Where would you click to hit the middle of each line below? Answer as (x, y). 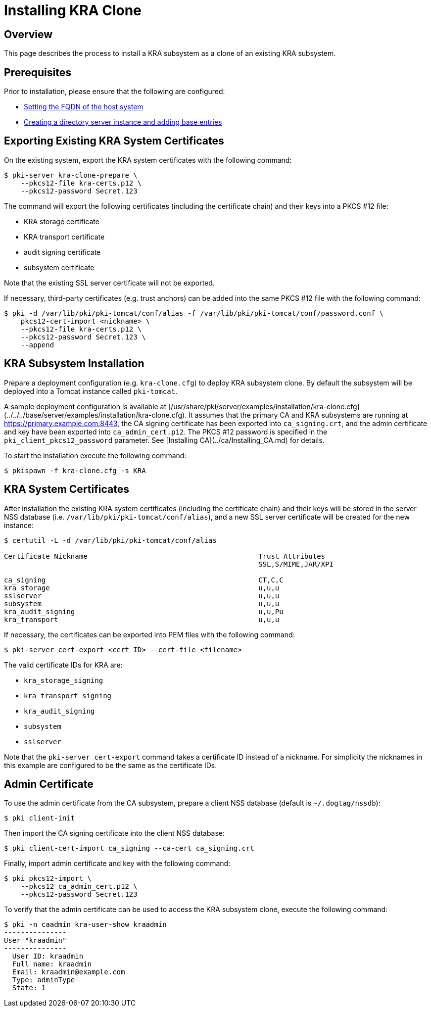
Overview (28, 34)
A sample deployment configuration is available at (85, 406)
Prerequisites (38, 72)
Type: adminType (44, 980)
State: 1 (29, 988)
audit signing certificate (62, 252)
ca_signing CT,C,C (144, 580)
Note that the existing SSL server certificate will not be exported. (109, 283)
